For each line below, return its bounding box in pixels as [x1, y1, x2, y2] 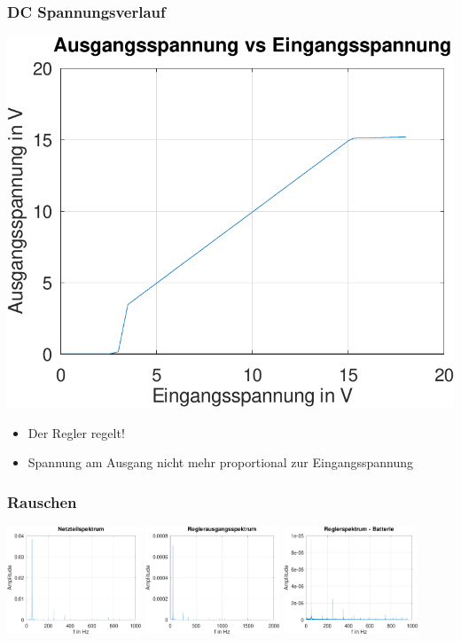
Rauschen [7, 490, 77, 512]
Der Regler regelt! [27, 423, 125, 442]
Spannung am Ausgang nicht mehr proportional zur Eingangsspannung [27, 453, 414, 472]
